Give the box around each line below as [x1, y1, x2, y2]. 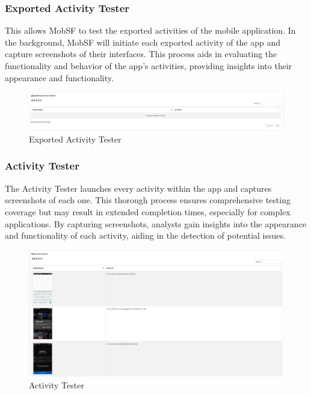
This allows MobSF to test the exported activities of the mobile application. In [5, 24, 296, 37]
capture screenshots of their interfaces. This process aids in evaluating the [5, 47, 277, 60]
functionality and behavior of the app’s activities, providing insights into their [5, 60, 292, 72]
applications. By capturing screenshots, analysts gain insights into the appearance [5, 217, 307, 230]
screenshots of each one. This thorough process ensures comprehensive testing [5, 194, 291, 206]
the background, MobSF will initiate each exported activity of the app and [5, 35, 281, 48]
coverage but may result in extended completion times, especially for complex [5, 205, 291, 218]
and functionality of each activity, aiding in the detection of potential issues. [5, 229, 286, 242]
